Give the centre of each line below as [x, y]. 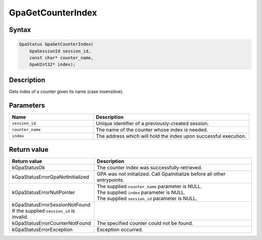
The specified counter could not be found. [145, 224]
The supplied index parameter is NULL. [141, 193]
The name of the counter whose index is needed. [152, 130]
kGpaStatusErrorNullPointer [43, 193]
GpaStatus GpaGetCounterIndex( [57, 44]
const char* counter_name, [62, 58]
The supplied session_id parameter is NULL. [147, 198]
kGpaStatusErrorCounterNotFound [51, 224]
